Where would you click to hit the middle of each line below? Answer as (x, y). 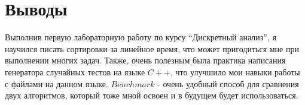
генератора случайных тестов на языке (75, 71)
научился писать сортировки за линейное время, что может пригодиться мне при (152, 48)
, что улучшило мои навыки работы (235, 71)
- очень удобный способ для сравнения (228, 83)
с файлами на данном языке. (57, 83)
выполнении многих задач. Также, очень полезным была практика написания (145, 60)
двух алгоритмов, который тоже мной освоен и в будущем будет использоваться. (152, 95)
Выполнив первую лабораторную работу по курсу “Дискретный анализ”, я (141, 37)
